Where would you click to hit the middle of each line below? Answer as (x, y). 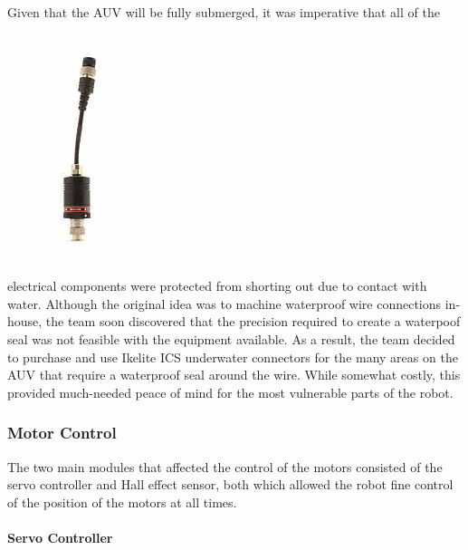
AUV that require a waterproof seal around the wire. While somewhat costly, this (234, 375)
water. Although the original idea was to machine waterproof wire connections (224, 303)
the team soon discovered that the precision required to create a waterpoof (253, 321)
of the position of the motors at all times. (122, 502)
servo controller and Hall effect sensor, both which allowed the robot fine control (230, 484)
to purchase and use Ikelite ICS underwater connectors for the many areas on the (233, 357)
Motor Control (62, 433)
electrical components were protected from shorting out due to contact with (217, 286)
